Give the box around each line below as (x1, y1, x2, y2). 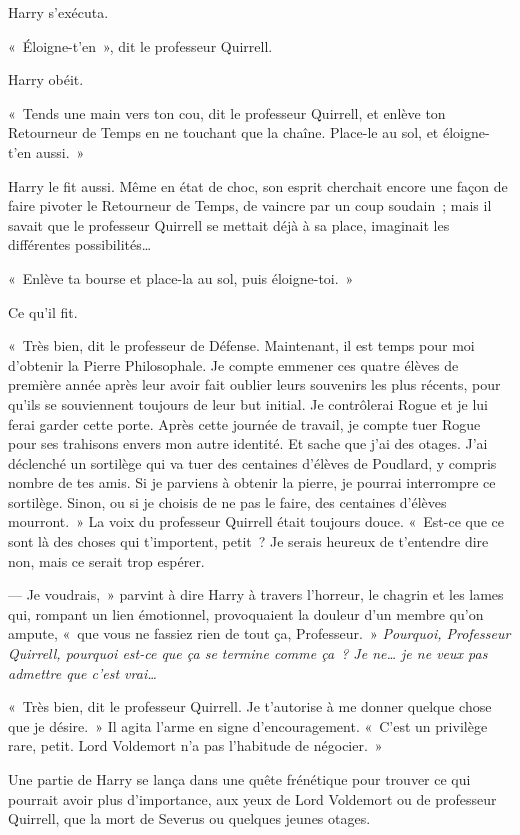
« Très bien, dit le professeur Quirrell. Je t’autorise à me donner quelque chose (8, 696, 492, 717)
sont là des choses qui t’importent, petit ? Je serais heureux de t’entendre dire (8, 531, 489, 552)
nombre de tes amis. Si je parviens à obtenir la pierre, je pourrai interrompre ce (8, 472, 496, 493)
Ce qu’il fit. (8, 301, 78, 322)
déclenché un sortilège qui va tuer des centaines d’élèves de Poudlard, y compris (8, 452, 497, 473)
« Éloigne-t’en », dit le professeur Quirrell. (8, 35, 273, 56)
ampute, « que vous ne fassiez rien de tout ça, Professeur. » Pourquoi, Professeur (8, 623, 511, 644)
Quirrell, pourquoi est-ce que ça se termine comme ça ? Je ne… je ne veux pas (8, 643, 488, 664)
